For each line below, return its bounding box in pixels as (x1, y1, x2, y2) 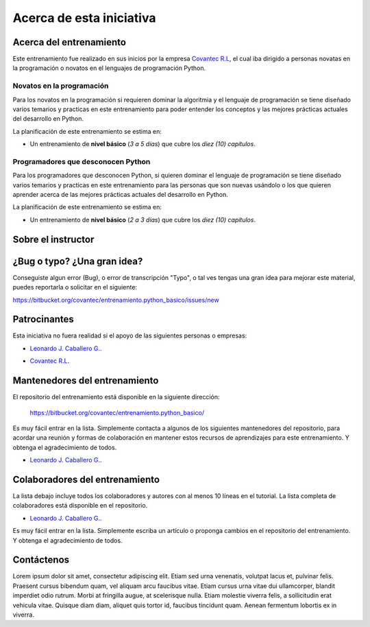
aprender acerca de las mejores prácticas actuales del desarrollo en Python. (12, 191, 229, 199)
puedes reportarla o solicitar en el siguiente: (12, 283, 137, 292)
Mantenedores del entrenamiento (12, 375, 159, 387)
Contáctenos (12, 554, 70, 566)
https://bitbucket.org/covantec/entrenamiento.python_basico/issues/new (12, 296, 219, 304)
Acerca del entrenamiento (12, 36, 127, 48)
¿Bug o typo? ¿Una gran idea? (12, 255, 143, 267)
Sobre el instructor (12, 233, 95, 245)
